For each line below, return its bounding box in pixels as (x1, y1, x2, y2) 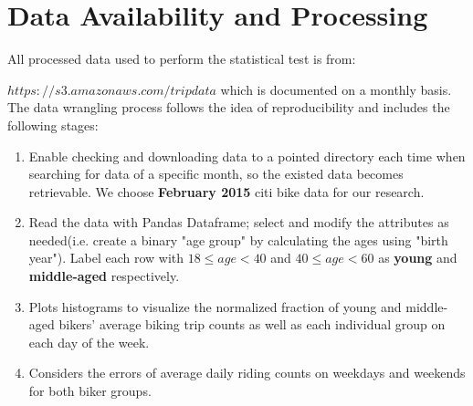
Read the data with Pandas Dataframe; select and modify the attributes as (28, 213, 449, 232)
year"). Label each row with (28, 248, 184, 267)
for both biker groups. (28, 381, 152, 401)
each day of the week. (28, 332, 150, 351)
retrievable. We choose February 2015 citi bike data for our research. (28, 182, 425, 201)
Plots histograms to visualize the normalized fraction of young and (28, 297, 402, 316)
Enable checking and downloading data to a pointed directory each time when (28, 146, 466, 165)
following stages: (7, 115, 99, 134)
